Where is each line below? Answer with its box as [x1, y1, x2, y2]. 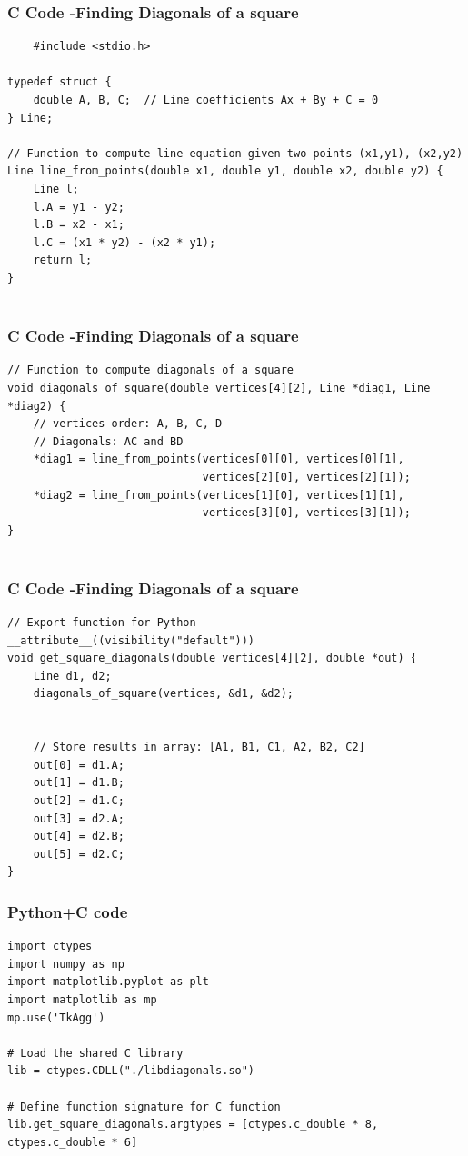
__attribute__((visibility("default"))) [7, 633, 255, 647]
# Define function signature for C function [7, 1100, 281, 1113]
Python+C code [7, 900, 128, 922]
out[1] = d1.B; [33, 776, 124, 790]
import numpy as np [7, 957, 124, 971]
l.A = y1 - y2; [33, 200, 124, 214]
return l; [33, 254, 93, 267]
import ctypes [7, 940, 93, 953]
